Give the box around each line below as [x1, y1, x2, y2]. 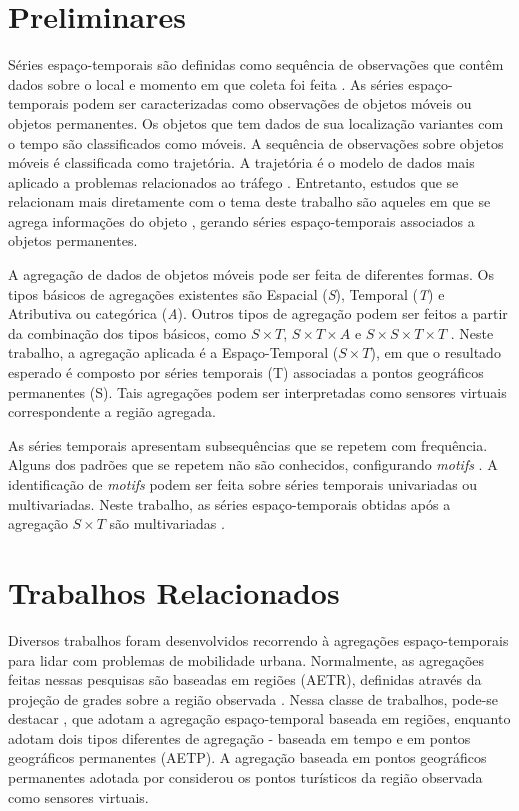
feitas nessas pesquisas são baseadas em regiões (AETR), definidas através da [8, 669, 482, 690]
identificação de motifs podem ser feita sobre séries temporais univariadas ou [8, 474, 478, 494]
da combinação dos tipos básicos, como [8, 322, 247, 343]
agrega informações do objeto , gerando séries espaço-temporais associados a [8, 210, 475, 231]
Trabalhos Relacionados [8, 571, 340, 612]
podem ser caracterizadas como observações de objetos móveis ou [73, 93, 472, 114]
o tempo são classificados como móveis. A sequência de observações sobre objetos [8, 132, 504, 153]
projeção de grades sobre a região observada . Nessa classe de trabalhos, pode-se [8, 688, 499, 709]
